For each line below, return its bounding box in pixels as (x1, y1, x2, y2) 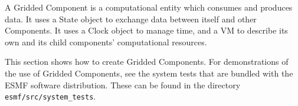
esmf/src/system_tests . (5, 90, 96, 102)
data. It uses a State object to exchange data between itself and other (5, 12, 257, 25)
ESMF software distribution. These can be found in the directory (5, 78, 241, 91)
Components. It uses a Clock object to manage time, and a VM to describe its (5, 24, 288, 37)
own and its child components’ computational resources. (5, 35, 207, 48)
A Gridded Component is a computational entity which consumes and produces (5, 1, 293, 13)
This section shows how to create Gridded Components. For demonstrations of (5, 55, 289, 68)
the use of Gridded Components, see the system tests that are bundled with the (5, 67, 293, 79)
